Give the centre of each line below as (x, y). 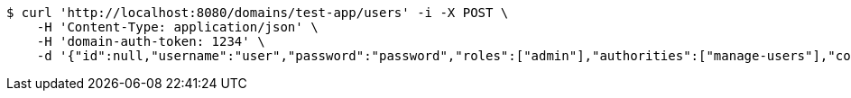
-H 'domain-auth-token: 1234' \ (151, 41)
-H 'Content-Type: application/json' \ (177, 27)
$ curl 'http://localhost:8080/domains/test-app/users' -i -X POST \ (258, 13)
